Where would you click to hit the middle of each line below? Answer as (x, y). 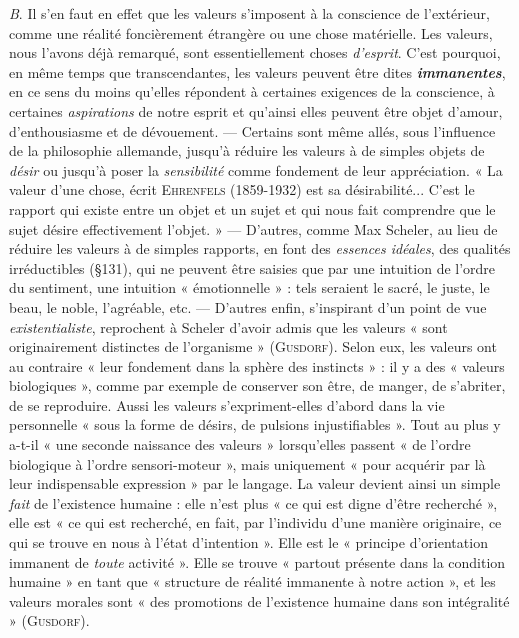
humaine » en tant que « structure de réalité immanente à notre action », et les (252, 581)
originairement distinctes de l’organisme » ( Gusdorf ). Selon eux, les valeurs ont (253, 346)
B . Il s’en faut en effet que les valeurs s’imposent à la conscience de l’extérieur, (249, 13)
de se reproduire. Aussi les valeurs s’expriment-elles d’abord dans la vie (227, 404)
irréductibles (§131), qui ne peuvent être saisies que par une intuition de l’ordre (252, 267)
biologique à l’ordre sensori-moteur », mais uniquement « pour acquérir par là (247, 463)
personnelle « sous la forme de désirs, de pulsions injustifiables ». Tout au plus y (255, 424)
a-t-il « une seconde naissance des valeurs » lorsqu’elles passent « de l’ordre (240, 444)
